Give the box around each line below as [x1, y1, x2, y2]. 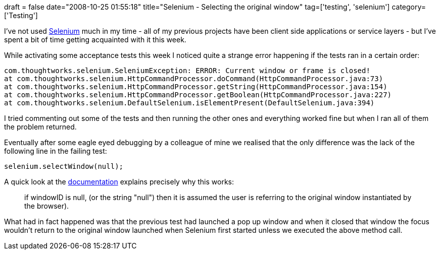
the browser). [24, 202, 69, 210]
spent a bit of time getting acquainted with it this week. [4, 35, 186, 44]
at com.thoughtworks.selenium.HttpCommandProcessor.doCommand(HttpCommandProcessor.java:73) [4, 75, 383, 83]
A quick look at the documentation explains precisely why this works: [4, 177, 234, 186]
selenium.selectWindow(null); [4, 162, 124, 170]
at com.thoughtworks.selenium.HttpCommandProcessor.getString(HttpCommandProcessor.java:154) [4, 83, 387, 91]
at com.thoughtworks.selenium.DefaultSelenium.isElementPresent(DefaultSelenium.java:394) [4, 99, 375, 107]
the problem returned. [4, 122, 77, 131]
